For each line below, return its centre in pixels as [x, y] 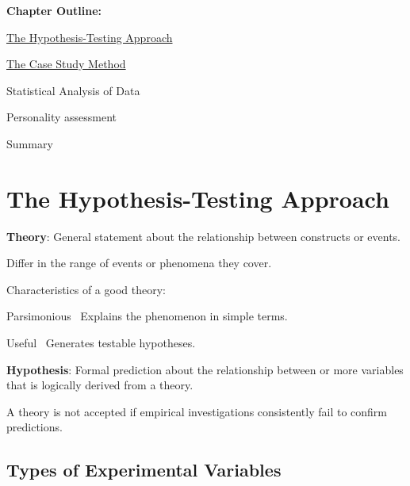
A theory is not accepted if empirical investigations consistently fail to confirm [197, 411]
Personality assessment [62, 117]
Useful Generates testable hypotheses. [101, 343]
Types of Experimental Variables [144, 470]
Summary [30, 143]
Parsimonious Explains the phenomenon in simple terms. [147, 316]
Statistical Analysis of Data [73, 90]
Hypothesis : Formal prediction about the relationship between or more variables [205, 369]
